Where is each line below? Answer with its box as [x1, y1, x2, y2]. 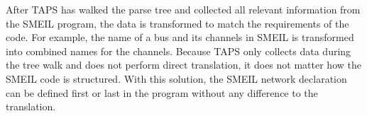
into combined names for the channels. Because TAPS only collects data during [6, 43, 351, 58]
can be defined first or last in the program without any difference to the [6, 85, 318, 100]
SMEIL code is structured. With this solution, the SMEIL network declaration [6, 71, 347, 86]
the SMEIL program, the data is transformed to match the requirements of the [6, 16, 349, 30]
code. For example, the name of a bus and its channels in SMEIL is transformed [6, 30, 354, 45]
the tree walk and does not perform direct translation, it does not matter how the [6, 57, 361, 72]
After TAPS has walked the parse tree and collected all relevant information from [6, 2, 361, 16]
